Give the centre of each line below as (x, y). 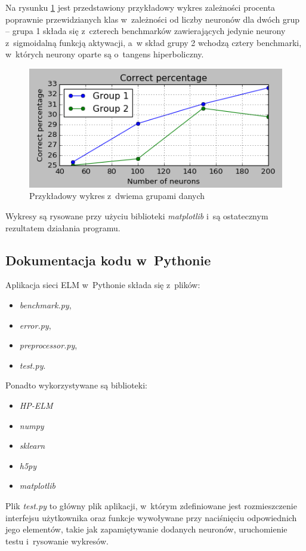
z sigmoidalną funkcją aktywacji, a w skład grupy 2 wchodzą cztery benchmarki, (154, 42)
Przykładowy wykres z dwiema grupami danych (117, 196)
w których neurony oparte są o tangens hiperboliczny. (105, 54)
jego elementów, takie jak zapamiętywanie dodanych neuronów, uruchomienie (146, 529)
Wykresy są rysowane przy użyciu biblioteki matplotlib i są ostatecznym (137, 216)
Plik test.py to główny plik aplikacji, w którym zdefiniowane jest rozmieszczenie (151, 506)
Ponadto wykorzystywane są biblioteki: (77, 385)
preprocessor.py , (48, 345)
